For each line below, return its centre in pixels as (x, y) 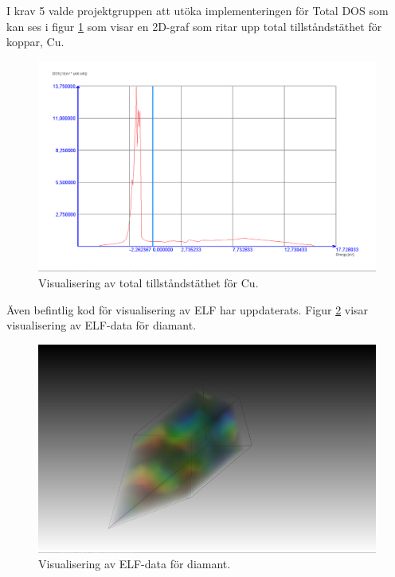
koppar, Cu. (35, 42)
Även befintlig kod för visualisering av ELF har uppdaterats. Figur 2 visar (188, 309)
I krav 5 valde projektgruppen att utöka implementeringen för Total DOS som (197, 10)
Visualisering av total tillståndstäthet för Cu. (149, 282)
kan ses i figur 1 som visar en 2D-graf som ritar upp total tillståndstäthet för (194, 26)
